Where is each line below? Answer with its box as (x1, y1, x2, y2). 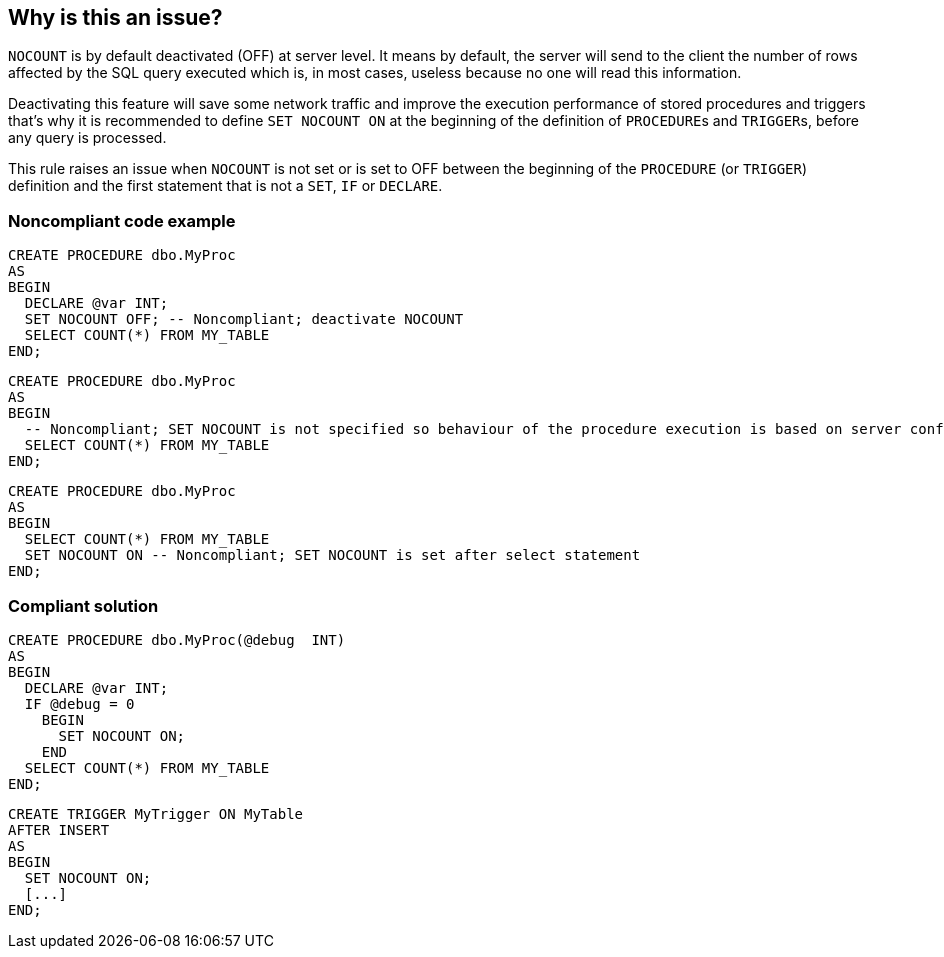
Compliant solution (8, 595, 159, 616)
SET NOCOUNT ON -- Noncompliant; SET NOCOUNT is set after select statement (24, 547, 641, 564)
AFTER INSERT (8, 821, 110, 838)
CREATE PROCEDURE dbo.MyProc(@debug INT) (8, 631, 346, 648)
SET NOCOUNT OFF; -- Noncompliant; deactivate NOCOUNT (24, 311, 464, 328)
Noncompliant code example (8, 210, 236, 231)
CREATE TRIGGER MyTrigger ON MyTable (8, 805, 304, 822)
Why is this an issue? (8, 5, 223, 30)
